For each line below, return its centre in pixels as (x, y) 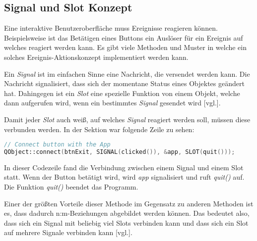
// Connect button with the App (57, 145)
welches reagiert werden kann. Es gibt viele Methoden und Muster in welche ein (126, 47)
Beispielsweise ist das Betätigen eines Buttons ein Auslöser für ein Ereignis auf (124, 37)
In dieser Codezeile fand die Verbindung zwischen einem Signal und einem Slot (124, 167)
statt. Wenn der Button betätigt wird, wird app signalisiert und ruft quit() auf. (124, 177)
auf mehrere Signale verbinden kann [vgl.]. (68, 232)
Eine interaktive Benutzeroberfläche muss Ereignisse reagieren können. (111, 28)
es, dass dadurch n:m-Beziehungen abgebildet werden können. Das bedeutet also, (127, 213)
